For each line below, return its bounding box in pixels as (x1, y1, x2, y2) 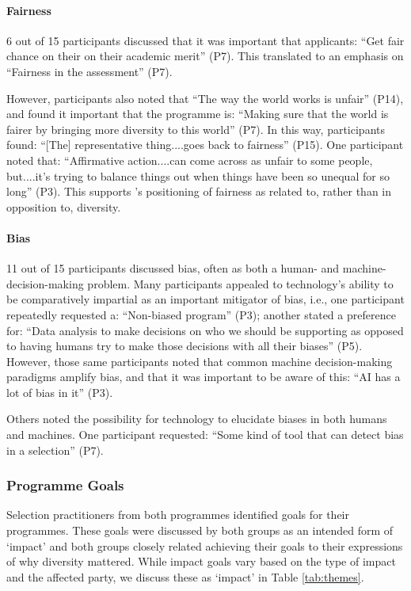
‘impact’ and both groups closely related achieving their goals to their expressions (6, 537, 403, 554)
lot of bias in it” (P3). (6, 383, 113, 400)
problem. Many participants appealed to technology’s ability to (87, 275, 394, 292)
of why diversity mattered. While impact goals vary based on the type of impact (6, 553, 396, 570)
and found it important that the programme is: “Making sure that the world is (6, 105, 389, 122)
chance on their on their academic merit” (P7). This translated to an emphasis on (6, 48, 404, 64)
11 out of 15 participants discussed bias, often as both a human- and (6, 260, 340, 276)
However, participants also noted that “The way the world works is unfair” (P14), (6, 90, 404, 106)
